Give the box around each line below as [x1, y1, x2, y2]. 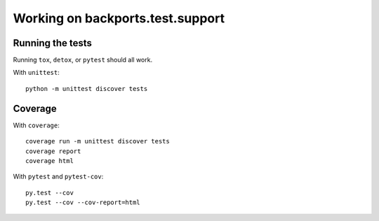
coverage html [25, 157, 74, 164]
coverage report [25, 147, 81, 155]
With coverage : [13, 121, 60, 129]
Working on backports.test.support [13, 10, 225, 26]
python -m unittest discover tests [25, 85, 148, 92]
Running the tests [13, 37, 93, 49]
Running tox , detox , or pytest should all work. [13, 56, 153, 64]
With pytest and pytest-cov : [13, 172, 104, 181]
